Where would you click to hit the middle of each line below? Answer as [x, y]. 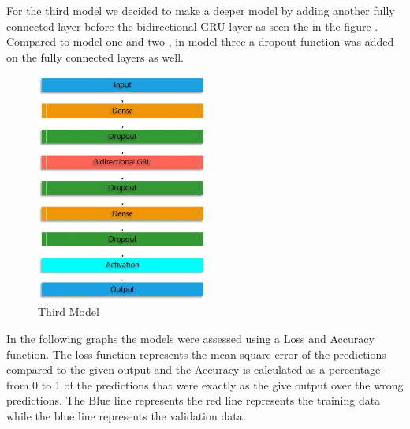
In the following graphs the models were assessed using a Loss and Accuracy [190, 338]
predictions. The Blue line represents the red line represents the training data [194, 400]
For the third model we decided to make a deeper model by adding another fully [201, 10]
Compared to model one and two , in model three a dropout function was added [200, 41]
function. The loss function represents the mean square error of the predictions [196, 354]
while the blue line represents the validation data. [126, 415]
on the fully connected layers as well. [95, 56]
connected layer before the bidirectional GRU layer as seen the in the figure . [192, 26]
